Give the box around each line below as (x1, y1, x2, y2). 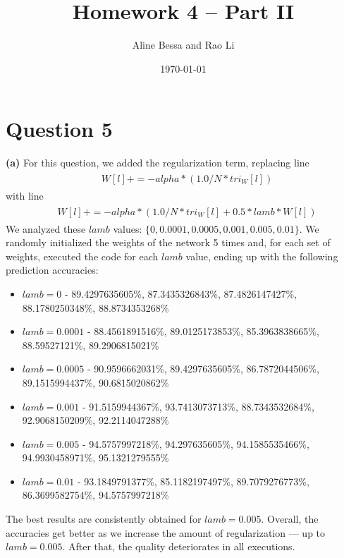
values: (113, 221, 142, 236)
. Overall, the (261, 511, 319, 526)
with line (6, 188, 44, 202)
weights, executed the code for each (6, 248, 159, 263)
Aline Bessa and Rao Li (132, 37, 235, 52)
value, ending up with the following (185, 248, 338, 263)
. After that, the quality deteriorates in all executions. (62, 539, 295, 554)
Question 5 (6, 114, 113, 143)
